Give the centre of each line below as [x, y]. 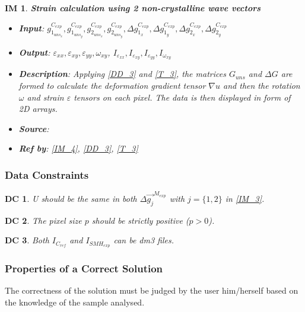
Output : [34, 52]
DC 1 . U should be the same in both [71, 198]
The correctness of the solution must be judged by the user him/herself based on [152, 290]
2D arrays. [38, 109]
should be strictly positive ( [140, 220]
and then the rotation [262, 85]
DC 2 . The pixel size [43, 220]
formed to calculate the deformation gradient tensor [112, 85]
